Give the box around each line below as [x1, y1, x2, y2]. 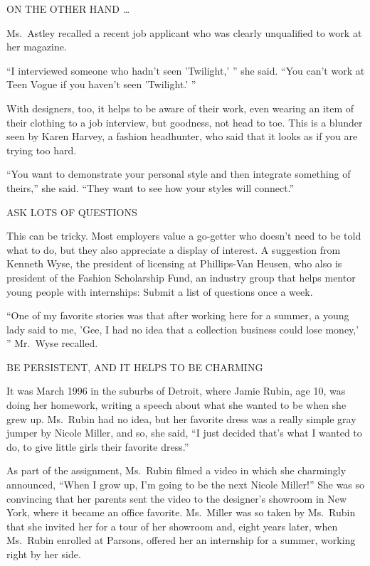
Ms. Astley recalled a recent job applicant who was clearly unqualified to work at [6, 25, 362, 40]
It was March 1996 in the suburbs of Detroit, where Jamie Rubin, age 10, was [6, 383, 346, 398]
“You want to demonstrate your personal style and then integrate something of [6, 166, 351, 181]
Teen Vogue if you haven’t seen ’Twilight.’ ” [6, 77, 196, 92]
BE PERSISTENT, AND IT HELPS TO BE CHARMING [6, 359, 263, 374]
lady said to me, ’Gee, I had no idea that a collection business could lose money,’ [6, 321, 359, 336]
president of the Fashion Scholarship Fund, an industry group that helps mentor [6, 269, 356, 284]
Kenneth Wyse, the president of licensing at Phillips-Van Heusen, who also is [6, 256, 342, 271]
